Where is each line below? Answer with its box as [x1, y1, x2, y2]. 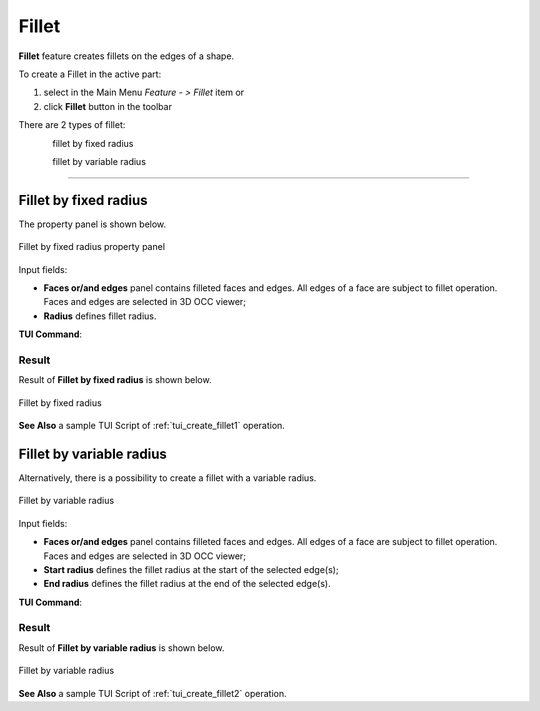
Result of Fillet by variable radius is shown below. [18, 641, 225, 654]
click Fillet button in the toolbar [43, 100, 172, 112]
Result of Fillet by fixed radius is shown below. [18, 374, 212, 386]
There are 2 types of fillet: [18, 119, 126, 131]
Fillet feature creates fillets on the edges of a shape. [18, 50, 235, 62]
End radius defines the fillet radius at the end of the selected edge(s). [43, 578, 331, 590]
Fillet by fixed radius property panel [18, 241, 165, 253]
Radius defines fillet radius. [43, 310, 157, 322]
